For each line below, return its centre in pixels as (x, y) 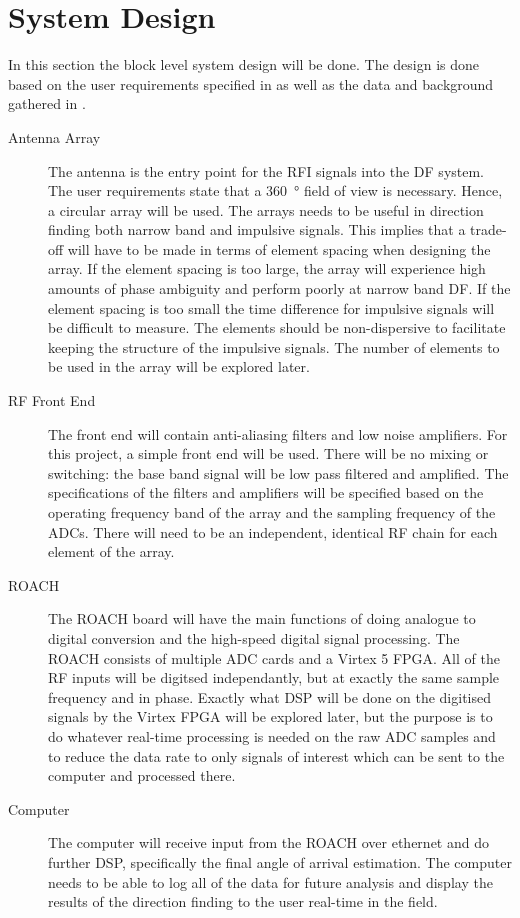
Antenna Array (54, 136)
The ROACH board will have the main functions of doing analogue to (262, 618)
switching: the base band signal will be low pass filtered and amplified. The (278, 472)
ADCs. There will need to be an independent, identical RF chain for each (273, 531)
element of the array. (111, 551)
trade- (488, 229)
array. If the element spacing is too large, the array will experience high (267, 268)
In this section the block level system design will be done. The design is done (244, 64)
